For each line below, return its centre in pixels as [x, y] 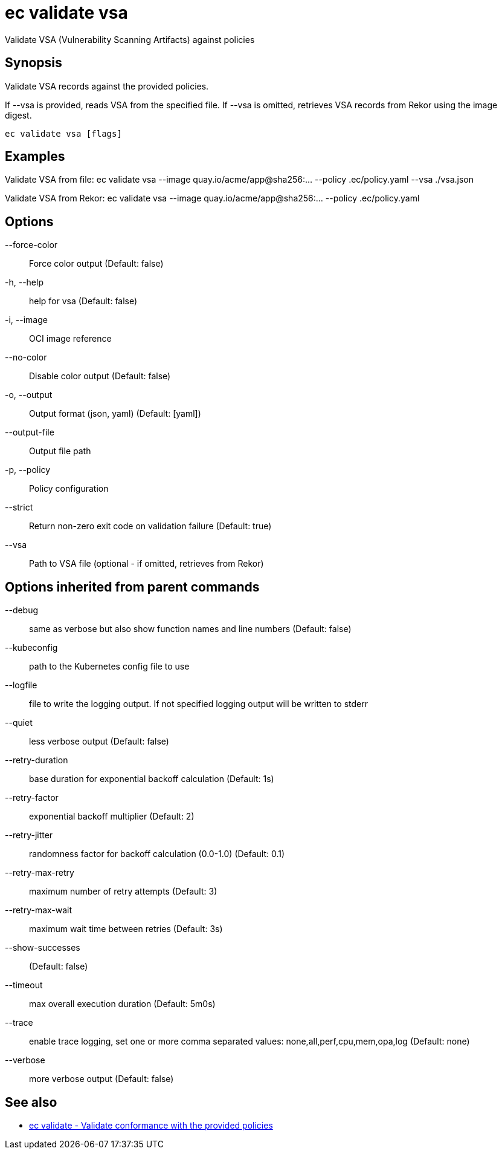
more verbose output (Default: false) [101, 1079]
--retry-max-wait [39, 910]
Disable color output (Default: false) [100, 376]
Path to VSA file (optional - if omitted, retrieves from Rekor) [146, 564]
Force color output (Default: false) [96, 264]
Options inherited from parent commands [132, 587]
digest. [18, 115]
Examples [35, 157]
